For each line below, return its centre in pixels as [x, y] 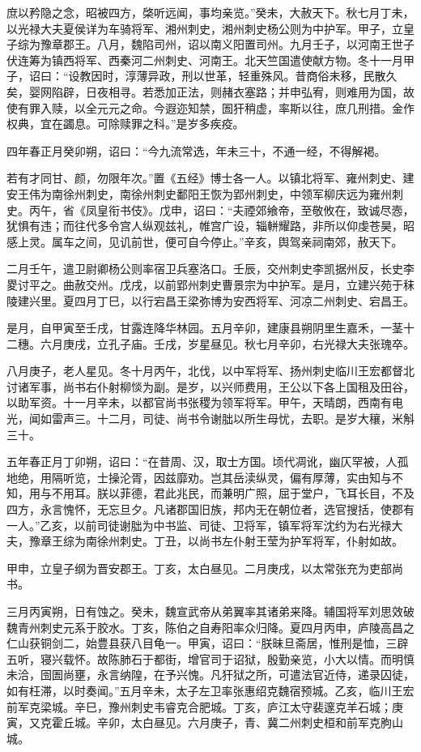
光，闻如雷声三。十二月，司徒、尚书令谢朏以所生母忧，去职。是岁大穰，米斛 [210, 419]
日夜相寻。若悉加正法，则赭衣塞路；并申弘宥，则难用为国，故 [250, 91]
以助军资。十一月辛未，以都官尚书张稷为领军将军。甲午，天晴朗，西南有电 [205, 402]
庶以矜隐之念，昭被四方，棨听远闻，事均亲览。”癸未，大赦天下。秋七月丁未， [210, 12]
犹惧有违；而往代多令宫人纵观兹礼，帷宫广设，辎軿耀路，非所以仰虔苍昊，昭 [210, 226]
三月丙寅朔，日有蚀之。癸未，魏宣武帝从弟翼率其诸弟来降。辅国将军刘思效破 [210, 611]
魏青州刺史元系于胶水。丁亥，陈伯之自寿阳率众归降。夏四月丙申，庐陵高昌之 [210, 627]
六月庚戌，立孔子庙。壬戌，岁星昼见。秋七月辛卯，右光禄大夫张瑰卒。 [227, 343]
